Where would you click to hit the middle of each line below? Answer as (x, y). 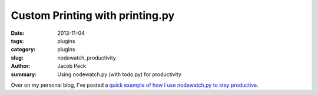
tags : (17, 41)
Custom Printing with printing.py (93, 15)
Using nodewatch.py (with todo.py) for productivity (120, 74)
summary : (24, 74)
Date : (18, 33)
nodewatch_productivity (87, 58)
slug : (17, 58)
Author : (21, 66)
